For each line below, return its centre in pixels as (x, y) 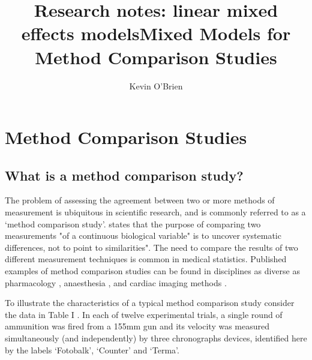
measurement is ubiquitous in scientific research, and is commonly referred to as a (155, 212)
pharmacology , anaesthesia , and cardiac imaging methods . (116, 282)
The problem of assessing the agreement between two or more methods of (140, 200)
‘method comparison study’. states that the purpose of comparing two (133, 223)
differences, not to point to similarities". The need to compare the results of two (151, 247)
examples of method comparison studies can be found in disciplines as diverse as (152, 271)
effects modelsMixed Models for (156, 33)
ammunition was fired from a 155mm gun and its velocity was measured (137, 326)
